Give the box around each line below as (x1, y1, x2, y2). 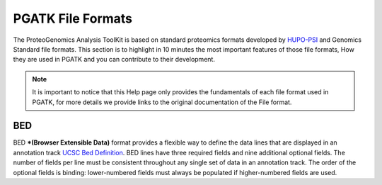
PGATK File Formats (13, 11, 133, 26)
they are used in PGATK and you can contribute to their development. (13, 55, 216, 64)
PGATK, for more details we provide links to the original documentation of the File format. (32, 98, 292, 106)
